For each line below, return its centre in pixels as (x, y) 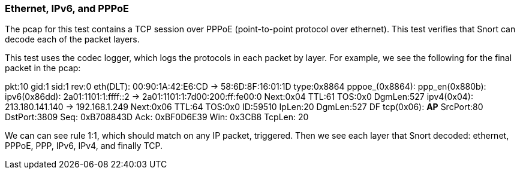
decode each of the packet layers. (72, 39)
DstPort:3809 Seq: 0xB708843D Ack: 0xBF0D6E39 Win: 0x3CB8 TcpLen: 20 (157, 117)
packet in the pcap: (43, 68)
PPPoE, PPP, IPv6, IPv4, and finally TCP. (84, 146)
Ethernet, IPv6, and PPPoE (67, 8)
